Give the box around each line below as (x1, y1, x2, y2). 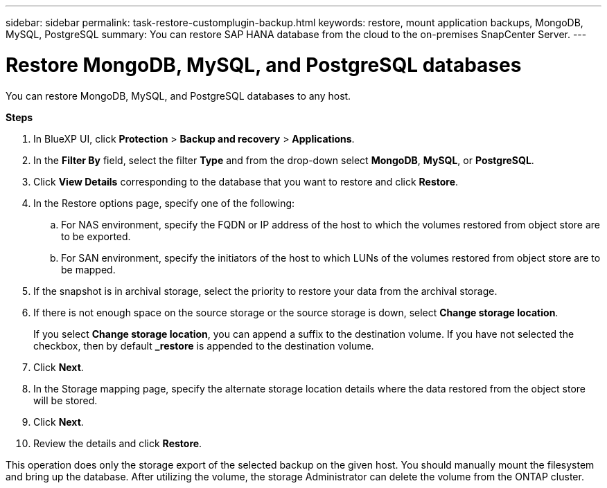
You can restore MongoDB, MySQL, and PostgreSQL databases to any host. (6, 89, 351, 102)
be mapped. (61, 263, 116, 275)
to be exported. (61, 230, 131, 242)
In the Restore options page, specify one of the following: (33, 197, 295, 209)
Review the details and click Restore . (33, 437, 202, 449)
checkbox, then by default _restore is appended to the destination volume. (33, 339, 374, 352)
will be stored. (33, 394, 98, 406)
